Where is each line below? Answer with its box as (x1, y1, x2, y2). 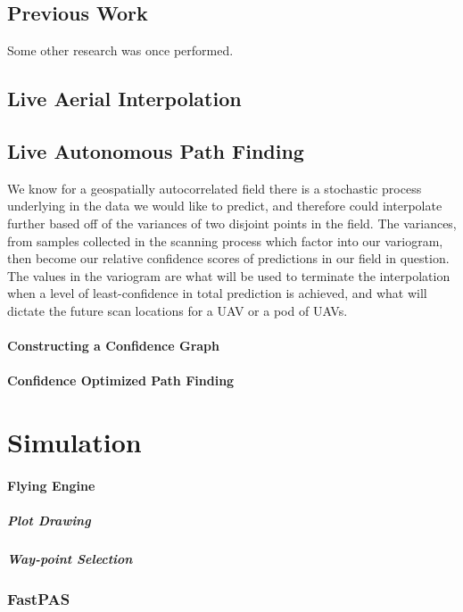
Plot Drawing (7, 511, 91, 530)
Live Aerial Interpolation (7, 85, 242, 112)
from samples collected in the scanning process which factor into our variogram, (7, 231, 443, 250)
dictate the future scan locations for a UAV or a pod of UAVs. (7, 301, 348, 319)
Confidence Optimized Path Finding (7, 371, 235, 390)
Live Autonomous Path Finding (7, 136, 304, 164)
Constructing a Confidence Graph (7, 336, 219, 355)
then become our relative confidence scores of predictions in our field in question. (7, 249, 450, 268)
